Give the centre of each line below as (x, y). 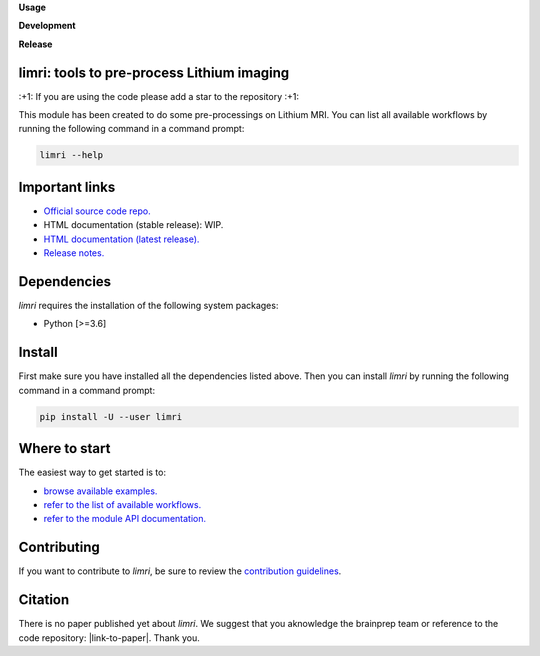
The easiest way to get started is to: (92, 472)
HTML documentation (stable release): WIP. (133, 225)
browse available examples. (100, 491)
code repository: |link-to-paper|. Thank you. (109, 637)
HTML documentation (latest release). (121, 239)
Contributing (59, 547)
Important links (67, 186)
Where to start (64, 448)
